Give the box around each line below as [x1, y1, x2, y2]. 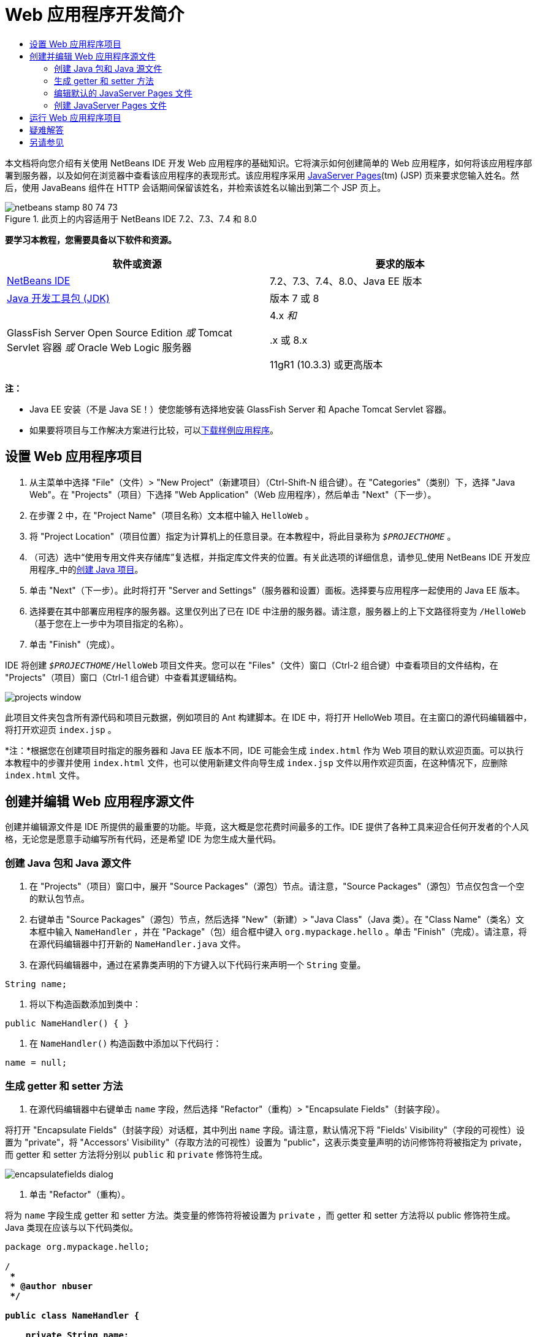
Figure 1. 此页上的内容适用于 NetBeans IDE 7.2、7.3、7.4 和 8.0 [5, 213, 257, 224]
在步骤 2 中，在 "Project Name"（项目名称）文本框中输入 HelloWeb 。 [29, 510, 314, 521]
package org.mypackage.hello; [5, 1241, 150, 1252]
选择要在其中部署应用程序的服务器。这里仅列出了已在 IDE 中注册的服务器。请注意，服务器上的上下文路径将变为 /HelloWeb [29, 605, 526, 616]
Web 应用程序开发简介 [5, 4, 185, 25]
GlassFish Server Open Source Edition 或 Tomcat [7, 326, 232, 339]
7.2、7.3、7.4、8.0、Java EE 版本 [270, 274, 422, 287]
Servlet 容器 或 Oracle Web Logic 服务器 [7, 341, 192, 354]
